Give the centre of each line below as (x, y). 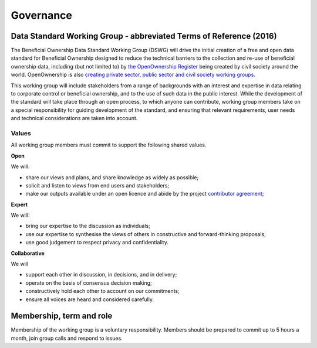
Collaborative (28, 253)
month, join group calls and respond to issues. (67, 338)
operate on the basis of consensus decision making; (89, 283)
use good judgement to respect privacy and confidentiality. (97, 243)
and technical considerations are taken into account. (74, 118)
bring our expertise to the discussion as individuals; (88, 226)
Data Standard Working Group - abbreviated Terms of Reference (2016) (144, 36)
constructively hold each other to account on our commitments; (102, 291)
